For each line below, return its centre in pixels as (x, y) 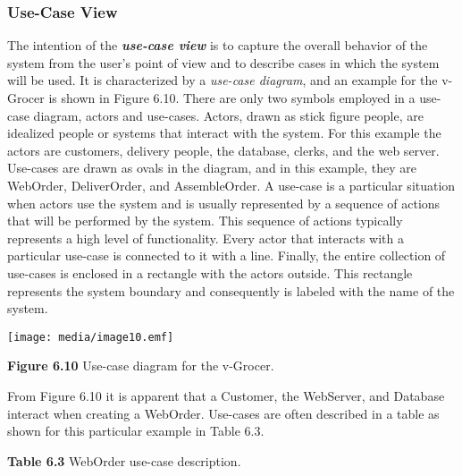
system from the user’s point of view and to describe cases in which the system (223, 62)
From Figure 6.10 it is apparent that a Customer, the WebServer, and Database (226, 395)
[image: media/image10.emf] (91, 337)
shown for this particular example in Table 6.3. (136, 431)
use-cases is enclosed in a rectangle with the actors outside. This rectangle (210, 272)
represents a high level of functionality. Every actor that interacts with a (206, 238)
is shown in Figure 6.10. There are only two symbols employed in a (232, 98)
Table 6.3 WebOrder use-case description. (124, 460)
